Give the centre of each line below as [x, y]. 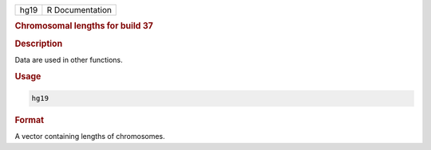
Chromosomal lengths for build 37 [84, 26]
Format [29, 121]
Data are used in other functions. [69, 60]
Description [39, 44]
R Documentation [79, 10]
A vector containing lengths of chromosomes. [90, 137]
